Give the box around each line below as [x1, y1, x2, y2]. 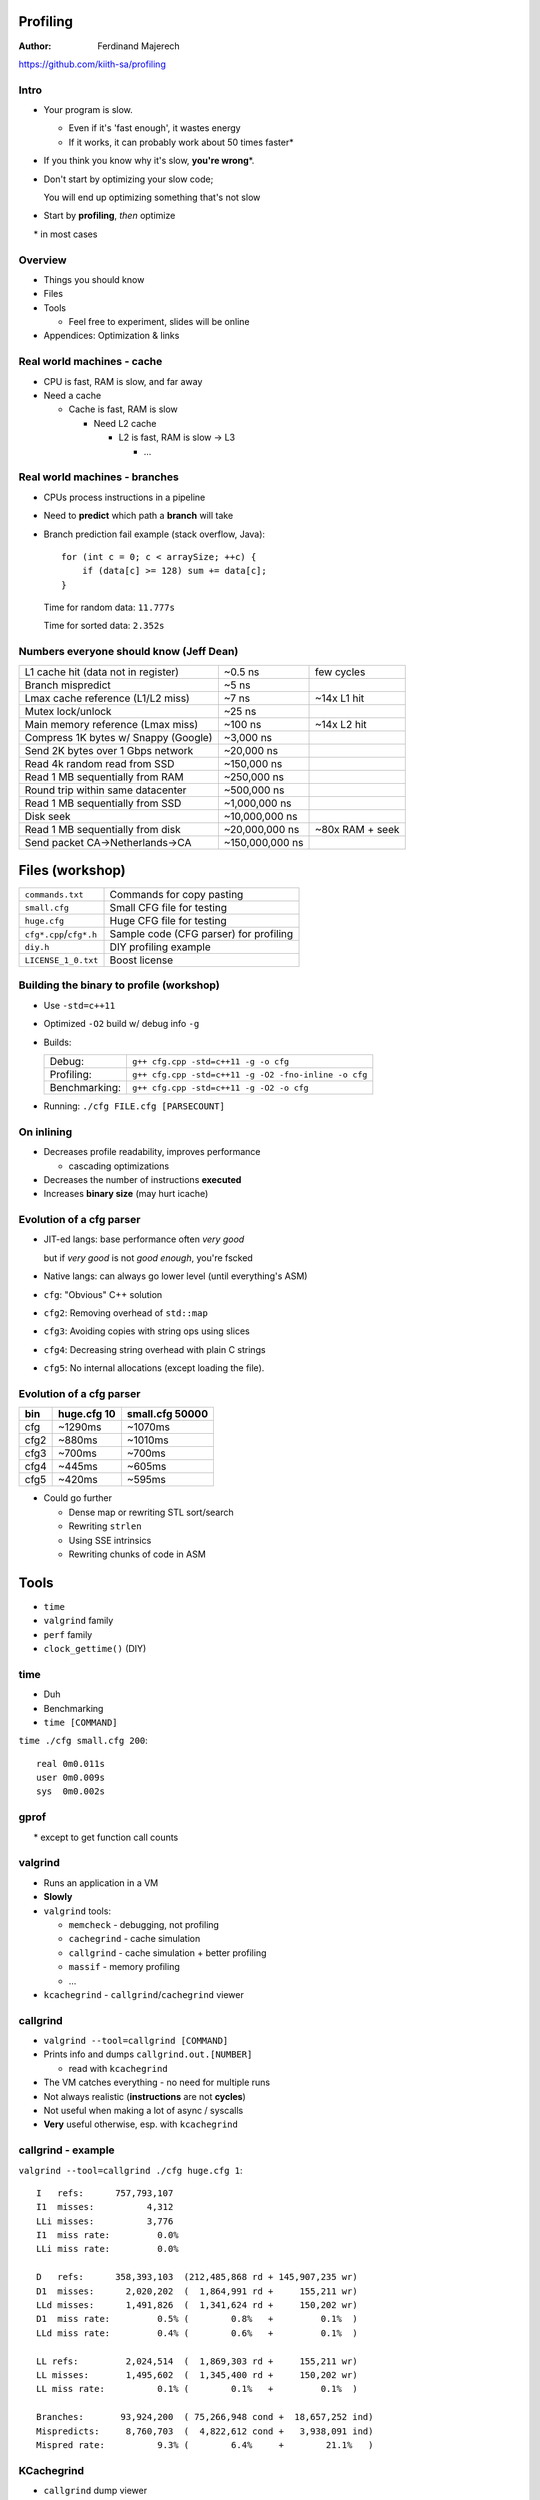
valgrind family [43, 1615, 114, 1627]
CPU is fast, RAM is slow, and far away [43, 375, 203, 387]
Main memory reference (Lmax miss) [24, 717, 199, 731]
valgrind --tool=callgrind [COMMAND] [43, 2035, 229, 2047]
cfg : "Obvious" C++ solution [43, 1288, 163, 1300]
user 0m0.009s [36, 1772, 105, 1784]
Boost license [109, 953, 174, 967]
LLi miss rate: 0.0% [36, 2243, 179, 2255]
